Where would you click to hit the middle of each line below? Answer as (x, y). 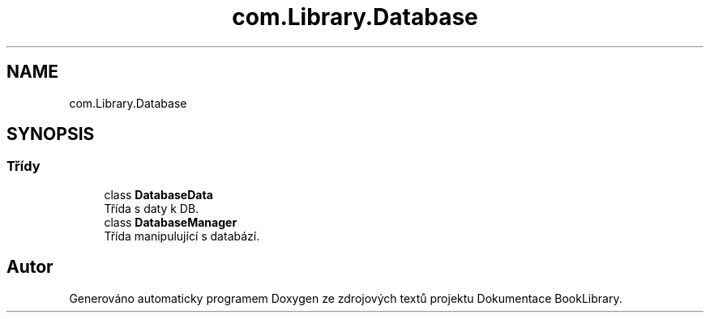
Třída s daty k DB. (152, 208)
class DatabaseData (158, 194)
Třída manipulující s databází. (182, 236)
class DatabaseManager (171, 222)
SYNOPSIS (51, 134)
